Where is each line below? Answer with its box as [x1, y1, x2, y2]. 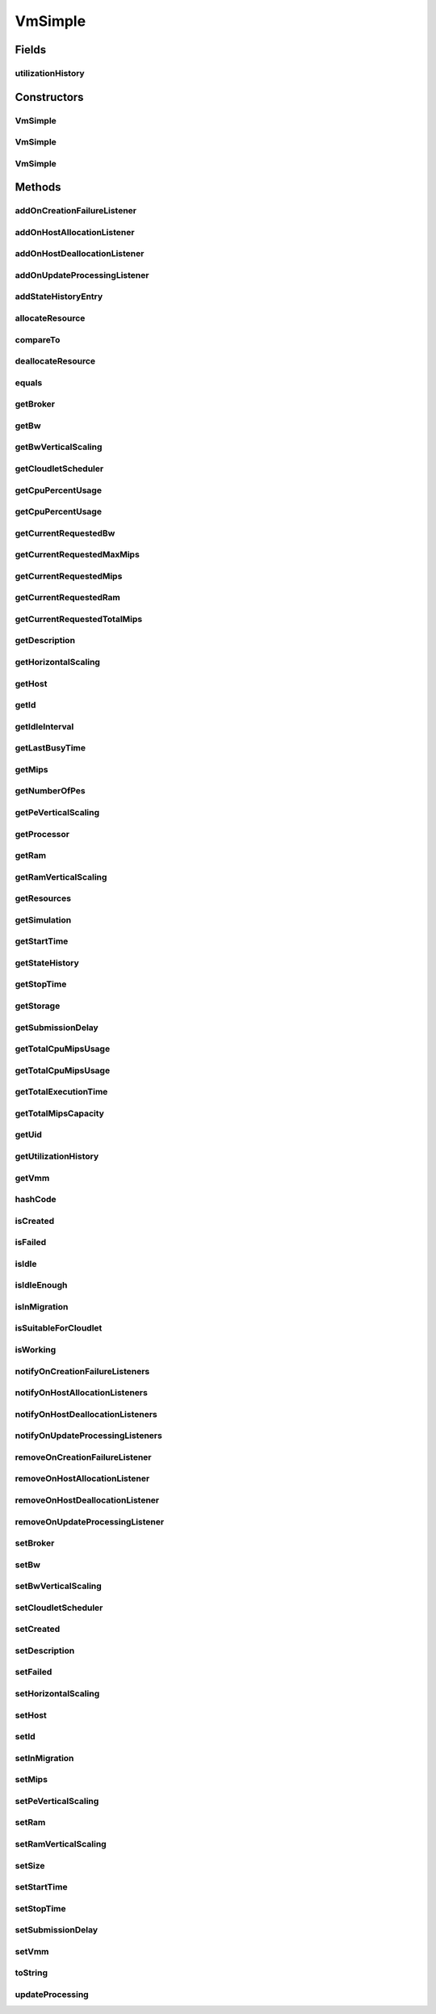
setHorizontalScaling [15, 1688, 100, 1700]
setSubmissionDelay [15, 1924, 99, 1936]
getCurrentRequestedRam [15, 592, 121, 603]
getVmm [15, 1172, 50, 1184]
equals [15, 376, 43, 388]
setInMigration [15, 1752, 74, 1764]
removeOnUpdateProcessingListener [15, 1516, 165, 1527]
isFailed [15, 1237, 47, 1248]
